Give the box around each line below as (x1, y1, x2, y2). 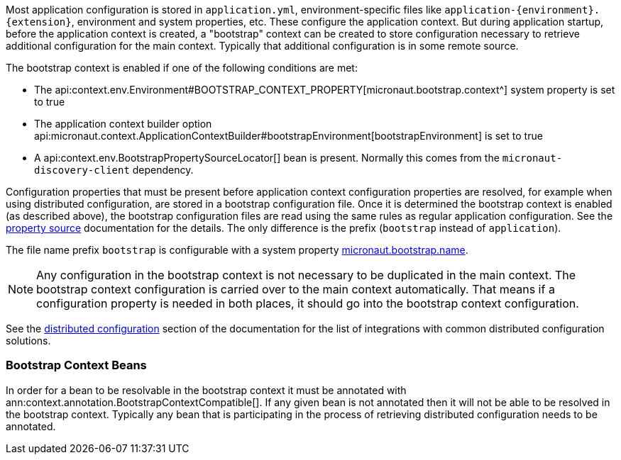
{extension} (6, 16, 72, 28)
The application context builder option (34, 118, 212, 130)
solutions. (6, 335, 51, 347)
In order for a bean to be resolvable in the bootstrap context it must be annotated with (6, 383, 407, 396)
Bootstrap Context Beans (6, 358, 147, 373)
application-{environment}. (444, 4, 600, 16)
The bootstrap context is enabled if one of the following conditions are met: (6, 62, 358, 74)
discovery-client (34, 164, 130, 176)
